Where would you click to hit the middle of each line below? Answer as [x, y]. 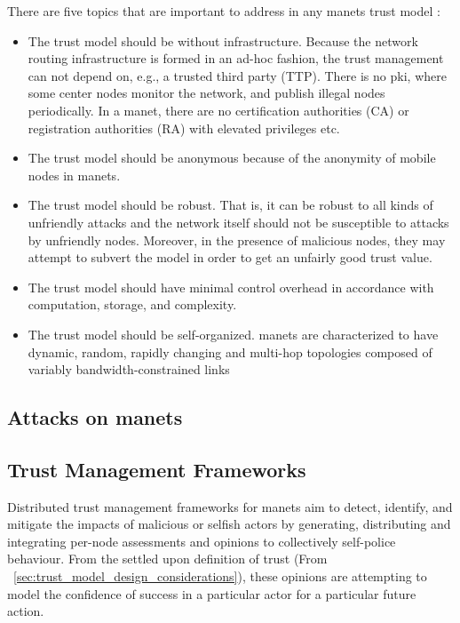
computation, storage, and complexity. [132, 304]
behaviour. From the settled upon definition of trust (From [167, 559]
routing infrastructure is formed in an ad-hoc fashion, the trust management [236, 58]
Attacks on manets [95, 417]
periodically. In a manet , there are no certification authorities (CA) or [218, 110]
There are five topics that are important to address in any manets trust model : [224, 11]
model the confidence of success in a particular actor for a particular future [212, 593]
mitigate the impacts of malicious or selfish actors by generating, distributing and [229, 524]
